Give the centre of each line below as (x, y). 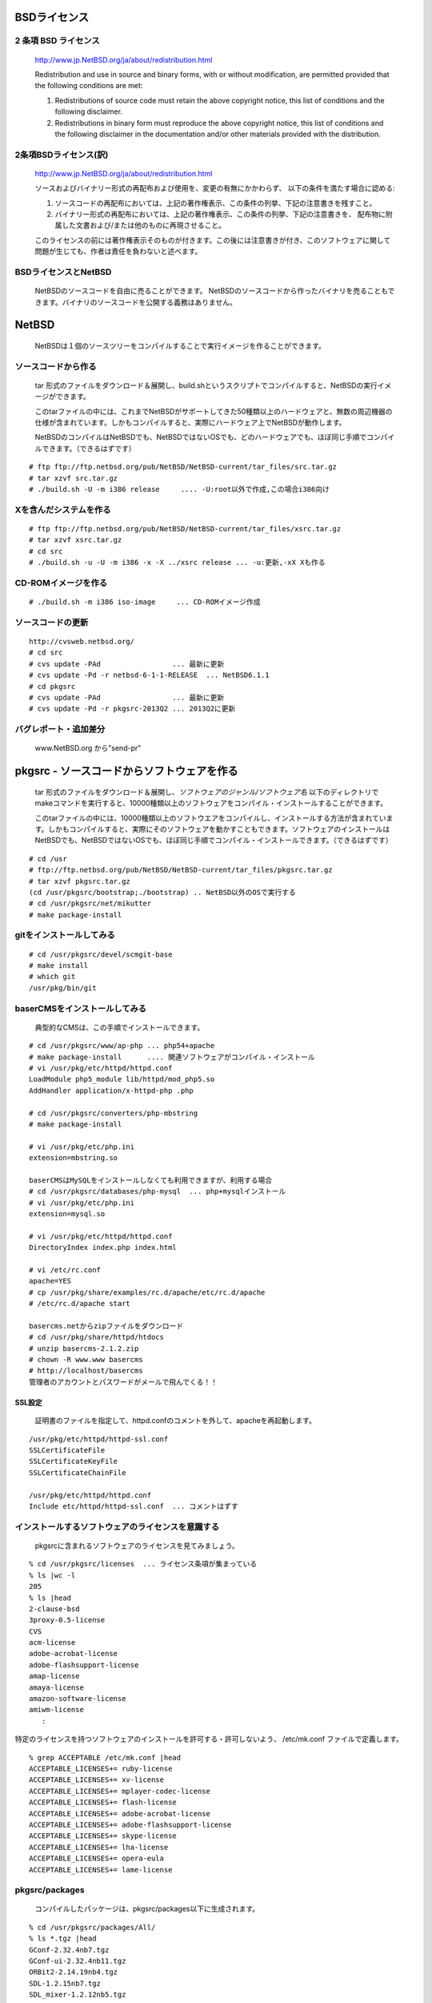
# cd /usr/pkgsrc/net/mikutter (90, 904)
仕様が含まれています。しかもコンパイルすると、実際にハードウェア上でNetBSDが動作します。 (190, 423)
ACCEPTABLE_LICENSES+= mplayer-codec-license (120, 1791)
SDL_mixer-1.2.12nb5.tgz (78, 1995)
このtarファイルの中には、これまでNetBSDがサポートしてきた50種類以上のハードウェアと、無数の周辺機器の (214, 411)
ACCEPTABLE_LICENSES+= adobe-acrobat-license (120, 1814)
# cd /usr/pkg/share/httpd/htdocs (96, 1337)
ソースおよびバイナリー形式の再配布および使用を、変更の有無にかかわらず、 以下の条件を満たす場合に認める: (215, 188)
